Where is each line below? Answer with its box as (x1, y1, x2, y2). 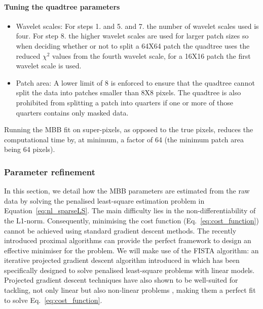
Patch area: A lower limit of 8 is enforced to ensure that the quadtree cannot (16, 77, 255, 88)
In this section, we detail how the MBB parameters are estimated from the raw (4, 185, 250, 196)
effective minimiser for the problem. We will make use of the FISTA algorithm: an (4, 245, 259, 255)
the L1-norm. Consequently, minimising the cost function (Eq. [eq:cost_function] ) (4, 215, 259, 225)
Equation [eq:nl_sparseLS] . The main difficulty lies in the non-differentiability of (4, 205, 256, 216)
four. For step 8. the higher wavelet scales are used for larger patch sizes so (16, 30, 249, 41)
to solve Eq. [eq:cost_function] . (4, 294, 102, 305)
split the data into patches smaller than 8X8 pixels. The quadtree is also (16, 87, 241, 98)
